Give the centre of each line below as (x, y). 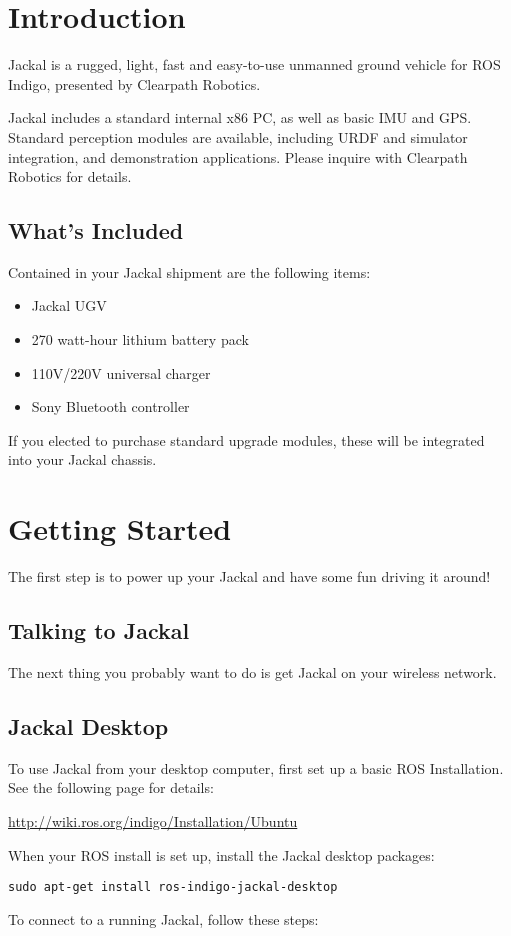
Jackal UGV (69, 305)
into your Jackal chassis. (82, 459)
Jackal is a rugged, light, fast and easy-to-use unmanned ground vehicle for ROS (254, 64)
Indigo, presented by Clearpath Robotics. (134, 83)
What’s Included (96, 230)
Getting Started (120, 528)
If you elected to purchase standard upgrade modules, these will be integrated (246, 439)
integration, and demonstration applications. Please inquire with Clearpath (238, 156)
